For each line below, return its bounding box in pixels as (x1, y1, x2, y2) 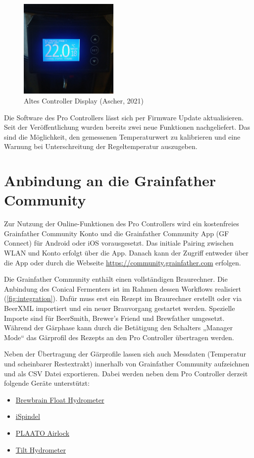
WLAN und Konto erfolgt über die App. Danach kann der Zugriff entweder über (4, 248, 249, 258)
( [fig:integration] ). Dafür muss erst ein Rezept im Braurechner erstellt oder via (4, 293, 242, 304)
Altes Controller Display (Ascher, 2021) (24, 96, 144, 105)
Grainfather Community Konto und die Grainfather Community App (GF (4, 228, 229, 238)
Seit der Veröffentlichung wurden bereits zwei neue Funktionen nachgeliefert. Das (4, 122, 250, 132)
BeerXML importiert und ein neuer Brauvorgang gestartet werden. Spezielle (4, 303, 235, 313)
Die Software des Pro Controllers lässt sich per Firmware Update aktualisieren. (4, 112, 244, 122)
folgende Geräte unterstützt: (4, 378, 90, 388)
